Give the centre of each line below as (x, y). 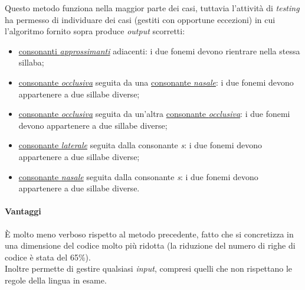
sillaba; (31, 62)
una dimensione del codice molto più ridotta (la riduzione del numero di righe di (150, 245)
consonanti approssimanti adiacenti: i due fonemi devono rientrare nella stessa (159, 50)
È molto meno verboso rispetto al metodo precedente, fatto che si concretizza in (149, 234)
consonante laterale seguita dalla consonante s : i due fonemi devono (140, 145)
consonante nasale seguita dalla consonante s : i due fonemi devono (138, 176)
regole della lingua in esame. (56, 280)
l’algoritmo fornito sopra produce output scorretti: (95, 31)
